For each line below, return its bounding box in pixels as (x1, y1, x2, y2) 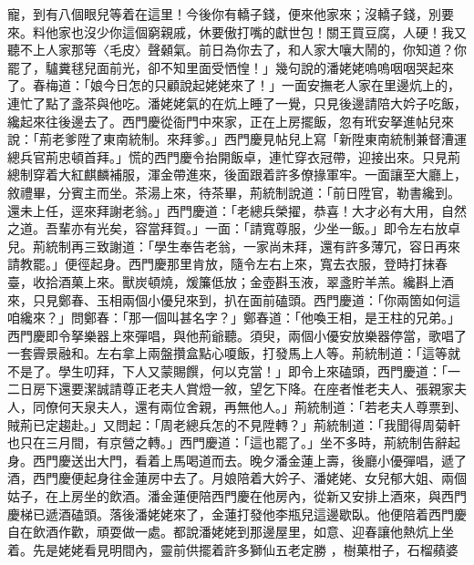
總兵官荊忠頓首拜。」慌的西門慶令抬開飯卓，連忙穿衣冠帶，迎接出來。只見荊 (7, 147, 460, 166)
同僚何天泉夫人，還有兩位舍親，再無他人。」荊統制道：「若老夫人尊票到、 (32, 397, 467, 416)
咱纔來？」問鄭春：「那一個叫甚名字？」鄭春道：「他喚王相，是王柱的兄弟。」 (7, 308, 460, 327)
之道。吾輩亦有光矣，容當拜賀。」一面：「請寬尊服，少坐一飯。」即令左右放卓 (7, 219, 460, 238)
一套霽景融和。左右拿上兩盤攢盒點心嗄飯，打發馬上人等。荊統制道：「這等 (7, 344, 448, 363)
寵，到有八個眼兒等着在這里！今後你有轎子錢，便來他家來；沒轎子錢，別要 (7, 5, 454, 23)
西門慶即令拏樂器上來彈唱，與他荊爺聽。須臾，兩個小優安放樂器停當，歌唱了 (7, 325, 467, 344)
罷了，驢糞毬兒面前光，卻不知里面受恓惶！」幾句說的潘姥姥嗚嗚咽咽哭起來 (7, 57, 454, 77)
